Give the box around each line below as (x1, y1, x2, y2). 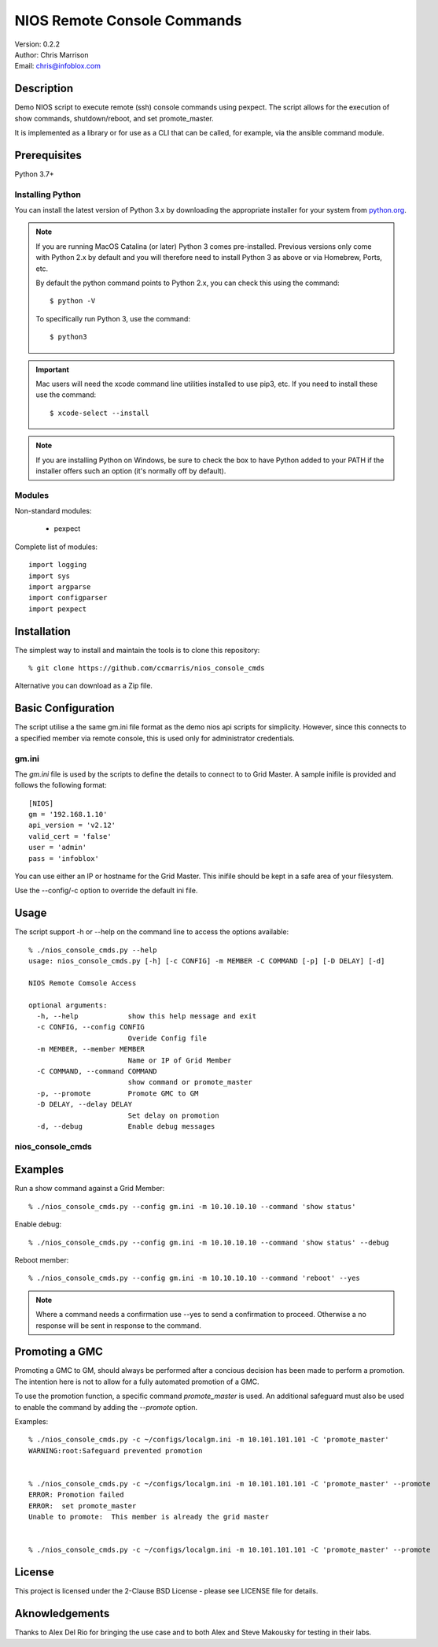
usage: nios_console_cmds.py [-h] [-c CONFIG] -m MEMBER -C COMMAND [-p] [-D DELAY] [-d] (28, 957, 385, 966)
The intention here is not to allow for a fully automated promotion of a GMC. (14, 1377, 259, 1386)
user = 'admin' (28, 843, 87, 852)
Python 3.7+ (14, 169, 54, 179)
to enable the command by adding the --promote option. (14, 1402, 198, 1411)
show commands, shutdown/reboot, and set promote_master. (14, 113, 214, 123)
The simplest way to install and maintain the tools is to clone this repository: (14, 645, 260, 655)
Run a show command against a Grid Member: (14, 1184, 165, 1193)
